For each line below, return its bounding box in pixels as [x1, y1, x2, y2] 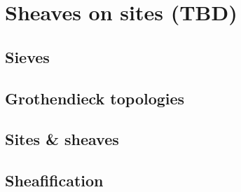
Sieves [5, 46, 50, 67]
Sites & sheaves [5, 128, 119, 150]
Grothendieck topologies [5, 87, 185, 109]
